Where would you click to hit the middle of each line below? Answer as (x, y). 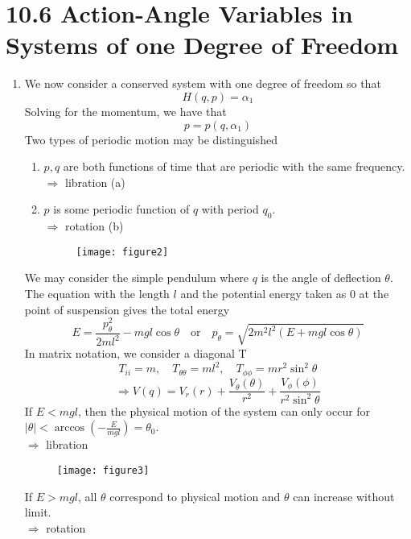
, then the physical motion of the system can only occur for (224, 410)
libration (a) (95, 182)
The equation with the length (97, 293)
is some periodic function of (121, 209)
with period (230, 209)
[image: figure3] (103, 470)
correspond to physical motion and (195, 496)
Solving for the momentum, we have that (125, 111)
